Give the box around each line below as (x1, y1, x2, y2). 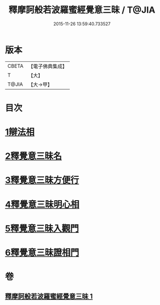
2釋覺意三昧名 (5, 151, 62, 162)
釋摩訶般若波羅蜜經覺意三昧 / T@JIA (8, 4, 156, 16)
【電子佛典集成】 (28, 63, 67, 70)
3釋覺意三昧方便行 (5, 175, 80, 186)
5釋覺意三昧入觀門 (5, 223, 79, 234)
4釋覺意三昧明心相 (5, 199, 80, 210)
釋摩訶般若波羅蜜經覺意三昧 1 (5, 292, 93, 300)
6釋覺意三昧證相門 (5, 247, 80, 258)
